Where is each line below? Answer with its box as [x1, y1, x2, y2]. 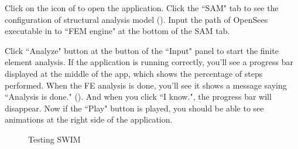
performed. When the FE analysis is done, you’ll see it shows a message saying [5, 79, 287, 91]
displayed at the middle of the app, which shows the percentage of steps [5, 67, 263, 79]
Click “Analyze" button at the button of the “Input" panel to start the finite [5, 44, 279, 56]
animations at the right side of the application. [5, 113, 173, 126]
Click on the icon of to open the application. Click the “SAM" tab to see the [5, 2, 279, 13]
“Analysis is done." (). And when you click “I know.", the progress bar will [5, 90, 272, 103]
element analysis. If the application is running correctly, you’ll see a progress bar [5, 56, 294, 68]
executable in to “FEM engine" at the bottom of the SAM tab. [5, 25, 230, 37]
